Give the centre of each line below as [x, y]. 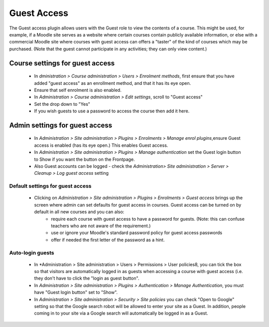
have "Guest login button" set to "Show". [76, 293]
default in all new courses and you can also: [79, 212]
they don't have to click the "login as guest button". [87, 278]
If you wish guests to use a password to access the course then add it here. [112, 111]
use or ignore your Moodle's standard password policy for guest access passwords [137, 233]
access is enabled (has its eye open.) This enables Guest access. [101, 145]
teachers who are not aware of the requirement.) [101, 226]
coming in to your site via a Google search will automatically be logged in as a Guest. [121, 313]
